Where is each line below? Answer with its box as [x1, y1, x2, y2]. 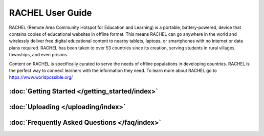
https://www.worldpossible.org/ [9, 74, 73, 80]
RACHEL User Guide [9, 7, 92, 18]
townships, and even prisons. [9, 52, 68, 58]
